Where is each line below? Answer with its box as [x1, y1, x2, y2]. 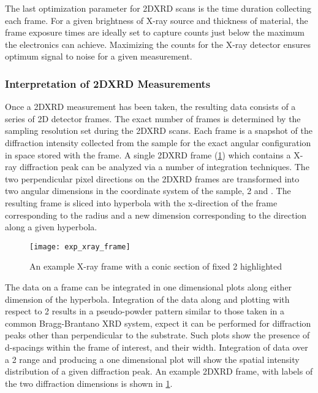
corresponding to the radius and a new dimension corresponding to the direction [5, 208, 307, 221]
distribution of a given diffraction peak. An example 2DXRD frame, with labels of [5, 365, 313, 378]
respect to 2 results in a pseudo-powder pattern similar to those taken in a [5, 305, 285, 317]
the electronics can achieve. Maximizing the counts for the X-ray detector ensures [5, 37, 311, 50]
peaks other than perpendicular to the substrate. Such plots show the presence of [5, 329, 310, 341]
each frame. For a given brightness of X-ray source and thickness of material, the [5, 14, 308, 26]
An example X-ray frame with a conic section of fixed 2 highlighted [29, 260, 282, 273]
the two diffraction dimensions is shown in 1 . [5, 376, 173, 389]
